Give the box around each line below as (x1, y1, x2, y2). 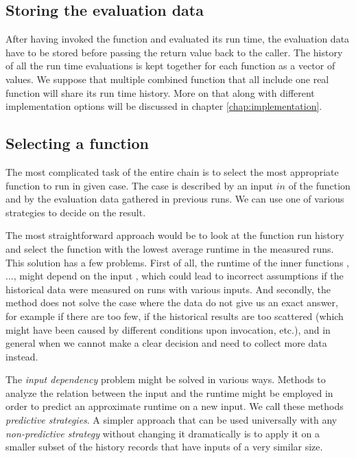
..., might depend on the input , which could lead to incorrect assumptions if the (5, 268, 344, 283)
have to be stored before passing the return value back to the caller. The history (5, 45, 343, 59)
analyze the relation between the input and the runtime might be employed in (5, 385, 333, 400)
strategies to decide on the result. (5, 205, 146, 219)
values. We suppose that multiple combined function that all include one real (5, 71, 329, 86)
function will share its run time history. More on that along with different (5, 85, 315, 100)
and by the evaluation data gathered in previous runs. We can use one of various (5, 192, 344, 206)
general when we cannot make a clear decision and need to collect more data (5, 336, 327, 350)
